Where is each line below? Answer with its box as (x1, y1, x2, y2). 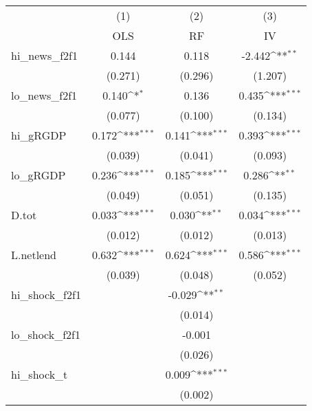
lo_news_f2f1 (11, 87, 78, 103)
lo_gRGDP (11, 167, 66, 183)
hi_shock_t (11, 366, 68, 382)
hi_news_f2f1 (11, 47, 78, 63)
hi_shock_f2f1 (11, 287, 81, 302)
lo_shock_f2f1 (11, 326, 80, 342)
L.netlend (11, 247, 57, 263)
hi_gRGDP (11, 127, 67, 143)
